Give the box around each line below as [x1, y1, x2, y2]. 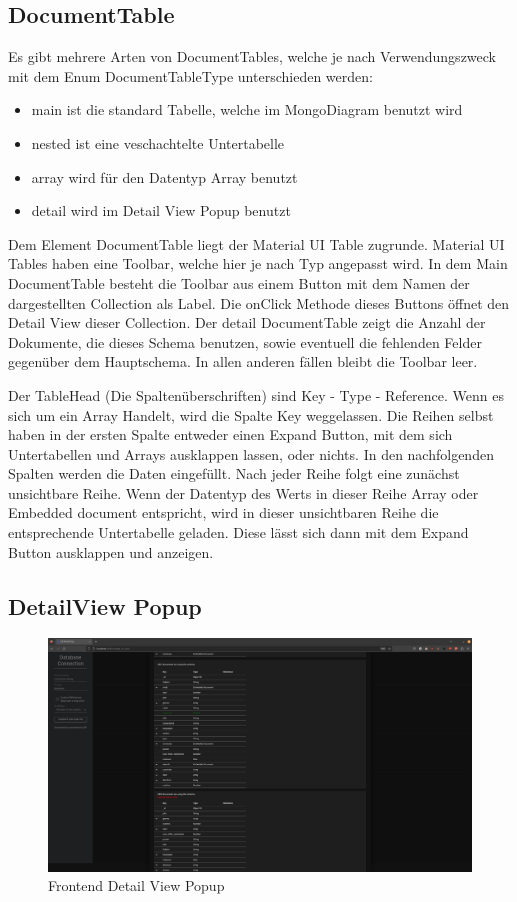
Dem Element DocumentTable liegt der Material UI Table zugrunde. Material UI [8, 233, 505, 254]
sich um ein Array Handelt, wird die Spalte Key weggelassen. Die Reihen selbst [8, 404, 494, 425]
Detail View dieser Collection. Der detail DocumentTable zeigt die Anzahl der [8, 312, 486, 333]
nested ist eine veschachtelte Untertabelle [31, 132, 285, 153]
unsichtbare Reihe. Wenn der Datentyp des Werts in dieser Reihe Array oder [8, 482, 479, 503]
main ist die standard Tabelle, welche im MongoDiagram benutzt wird [31, 99, 463, 120]
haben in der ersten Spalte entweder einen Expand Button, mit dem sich [8, 424, 453, 445]
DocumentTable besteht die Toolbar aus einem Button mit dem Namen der [8, 272, 470, 293]
